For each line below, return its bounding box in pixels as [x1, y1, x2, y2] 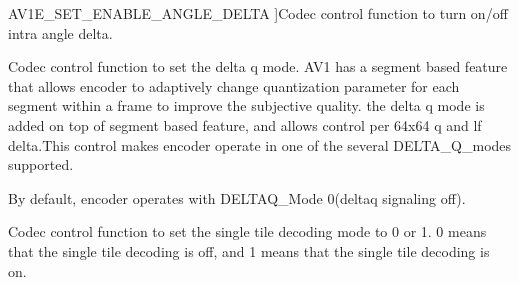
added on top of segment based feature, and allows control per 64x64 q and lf [8, 114, 482, 135]
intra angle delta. [8, 22, 113, 43]
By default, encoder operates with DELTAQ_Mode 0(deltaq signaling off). [8, 187, 466, 208]
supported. [8, 154, 74, 175]
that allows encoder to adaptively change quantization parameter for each [8, 75, 460, 96]
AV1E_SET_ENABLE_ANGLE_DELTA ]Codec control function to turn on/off [8, 3, 508, 23]
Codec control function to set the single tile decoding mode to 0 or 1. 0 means [8, 221, 487, 242]
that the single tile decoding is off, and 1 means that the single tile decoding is [8, 240, 490, 261]
